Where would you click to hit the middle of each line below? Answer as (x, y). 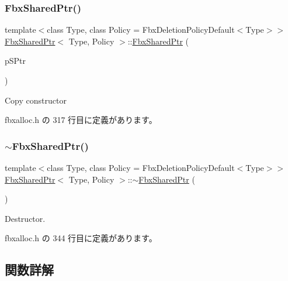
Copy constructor (36, 100)
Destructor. (25, 218)
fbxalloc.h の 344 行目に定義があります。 (81, 238)
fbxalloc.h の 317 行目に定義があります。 (81, 120)
